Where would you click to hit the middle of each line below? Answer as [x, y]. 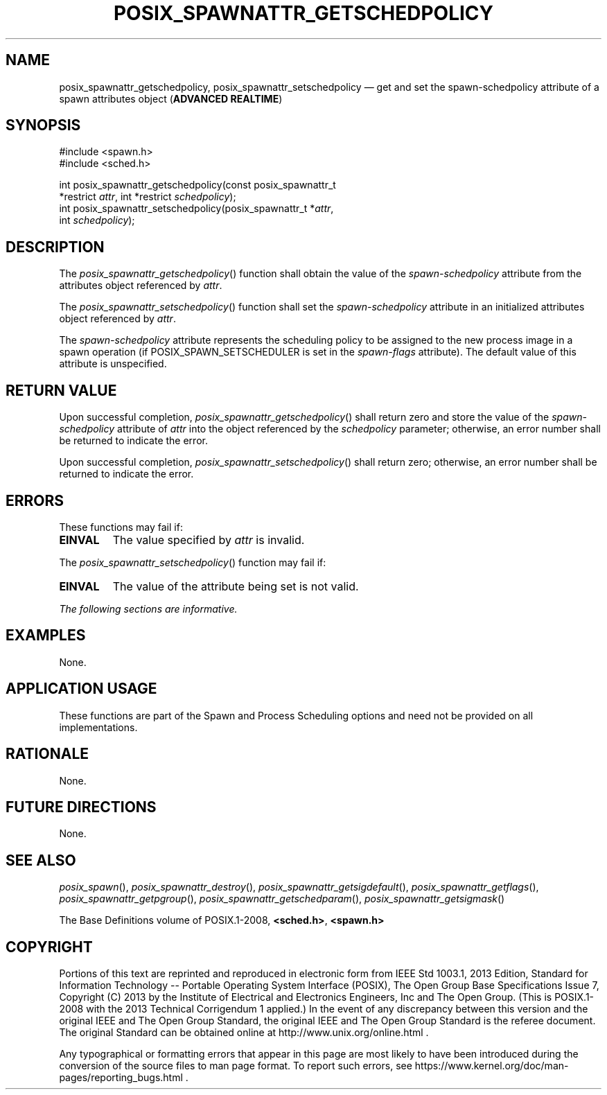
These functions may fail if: [121, 527]
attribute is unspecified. [113, 364]
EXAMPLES [46, 636]
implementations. [98, 727]
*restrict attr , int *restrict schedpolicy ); [148, 197]
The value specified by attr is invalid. [209, 540]
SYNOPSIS [43, 125]
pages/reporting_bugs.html [121, 1078]
